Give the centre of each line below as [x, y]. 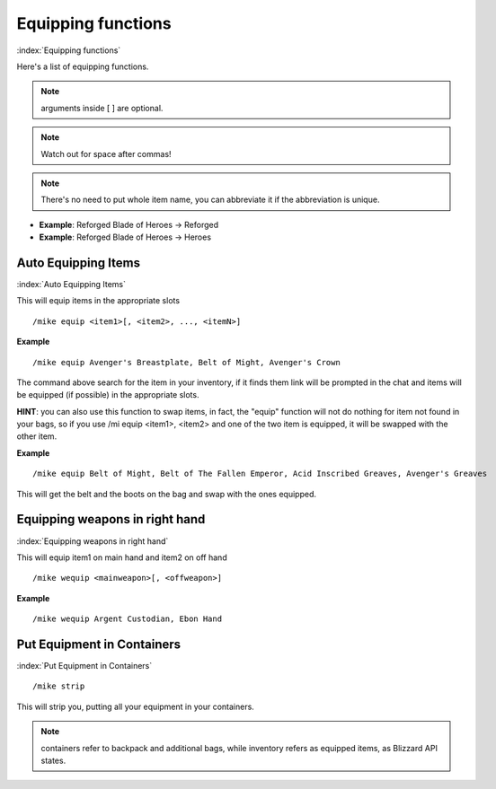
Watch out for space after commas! [106, 153]
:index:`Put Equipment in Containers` [84, 666]
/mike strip [59, 686]
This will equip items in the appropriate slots [98, 301]
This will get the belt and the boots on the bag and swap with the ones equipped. [166, 494]
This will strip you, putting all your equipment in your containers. [136, 706]
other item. [37, 436]
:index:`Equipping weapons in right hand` [93, 541]
